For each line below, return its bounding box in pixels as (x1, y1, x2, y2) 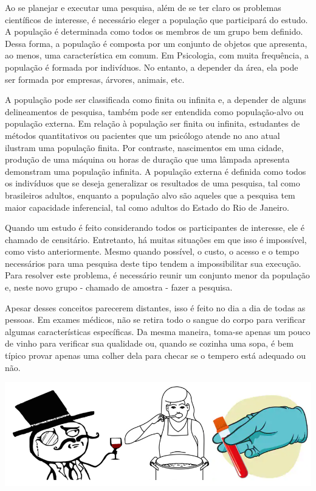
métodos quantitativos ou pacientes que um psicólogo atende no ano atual (5, 129, 280, 141)
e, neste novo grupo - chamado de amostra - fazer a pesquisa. (5, 281, 233, 294)
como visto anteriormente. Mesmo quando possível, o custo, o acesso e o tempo (5, 245, 299, 258)
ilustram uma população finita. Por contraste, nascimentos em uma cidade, (5, 141, 284, 154)
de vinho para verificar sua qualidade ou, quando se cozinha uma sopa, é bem (5, 337, 294, 350)
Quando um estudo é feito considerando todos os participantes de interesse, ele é (5, 221, 304, 234)
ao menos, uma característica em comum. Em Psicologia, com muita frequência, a (5, 49, 309, 62)
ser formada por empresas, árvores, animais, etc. (5, 72, 185, 85)
